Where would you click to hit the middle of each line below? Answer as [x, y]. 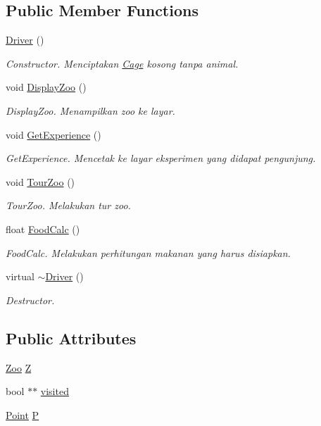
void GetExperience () [53, 134]
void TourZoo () [40, 181]
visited [55, 391]
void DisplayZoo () [46, 87]
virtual [20, 276]
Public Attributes [71, 338]
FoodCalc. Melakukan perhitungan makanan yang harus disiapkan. [148, 252]
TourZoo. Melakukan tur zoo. [68, 205]
